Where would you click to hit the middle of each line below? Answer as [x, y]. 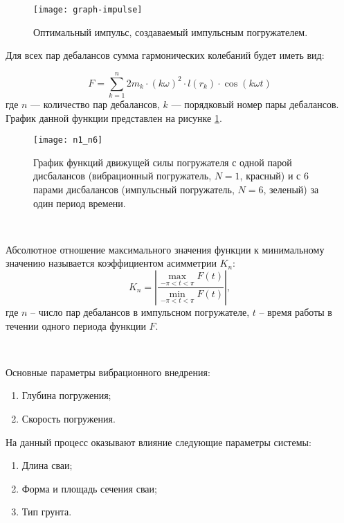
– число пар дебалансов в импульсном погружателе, [140, 311]
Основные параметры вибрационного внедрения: [108, 372]
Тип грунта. [47, 512]
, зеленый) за [291, 189]
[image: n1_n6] [68, 140]
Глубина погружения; [66, 395]
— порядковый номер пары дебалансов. [255, 104]
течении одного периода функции [76, 325]
